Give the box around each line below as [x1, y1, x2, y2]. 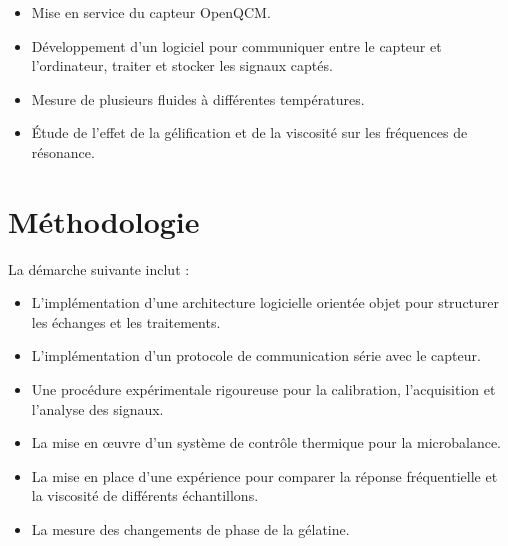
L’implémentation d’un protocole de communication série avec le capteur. [31, 345, 481, 366]
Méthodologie [8, 200, 200, 241]
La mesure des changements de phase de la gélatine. [31, 519, 350, 540]
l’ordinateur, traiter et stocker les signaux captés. [31, 55, 333, 76]
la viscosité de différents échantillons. [31, 485, 259, 506]
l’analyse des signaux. [31, 398, 164, 419]
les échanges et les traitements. [31, 311, 221, 332]
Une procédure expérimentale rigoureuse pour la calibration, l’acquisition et [31, 379, 496, 400]
